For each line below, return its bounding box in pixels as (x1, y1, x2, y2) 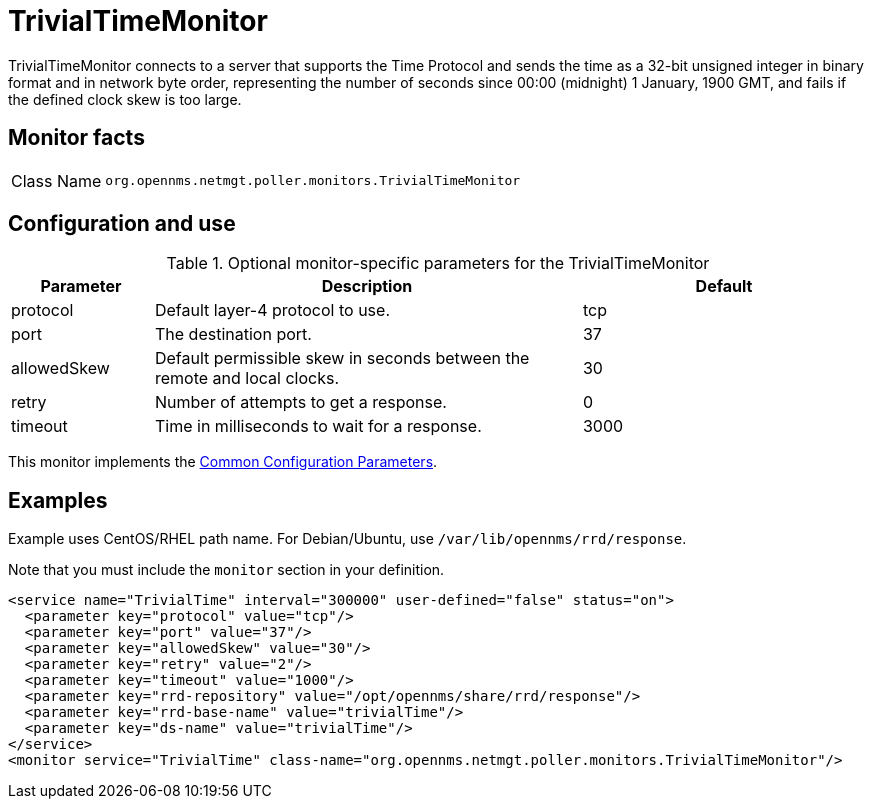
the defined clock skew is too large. (8, 90, 242, 108)
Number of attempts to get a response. (154, 392, 447, 413)
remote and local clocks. (154, 368, 340, 389)
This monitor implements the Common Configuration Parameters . (8, 453, 438, 471)
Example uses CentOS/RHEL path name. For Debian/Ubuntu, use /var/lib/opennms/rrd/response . (8, 530, 687, 548)
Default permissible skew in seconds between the (154, 348, 530, 369)
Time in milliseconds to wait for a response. (154, 416, 482, 437)
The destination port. (154, 324, 312, 345)
